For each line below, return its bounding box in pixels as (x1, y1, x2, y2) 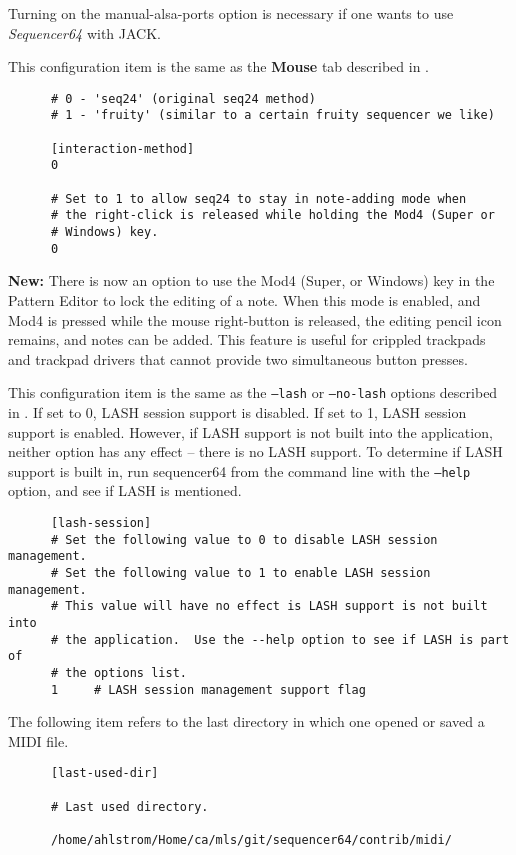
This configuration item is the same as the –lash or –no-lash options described (8, 382, 498, 403)
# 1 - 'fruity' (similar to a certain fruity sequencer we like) (50, 108, 495, 123)
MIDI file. (8, 730, 69, 751)
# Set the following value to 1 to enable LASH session (50, 565, 431, 580)
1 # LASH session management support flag (50, 682, 366, 697)
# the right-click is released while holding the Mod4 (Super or (50, 208, 495, 223)
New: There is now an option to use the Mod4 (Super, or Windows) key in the (8, 270, 495, 291)
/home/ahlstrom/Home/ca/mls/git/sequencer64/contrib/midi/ (50, 833, 452, 848)
